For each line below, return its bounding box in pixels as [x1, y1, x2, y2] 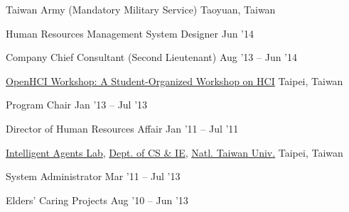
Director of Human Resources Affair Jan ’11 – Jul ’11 [6, 121, 239, 135]
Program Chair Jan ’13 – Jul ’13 [6, 97, 148, 112]
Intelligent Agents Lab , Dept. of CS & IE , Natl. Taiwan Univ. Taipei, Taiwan [6, 145, 343, 160]
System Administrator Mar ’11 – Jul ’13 [6, 169, 181, 184]
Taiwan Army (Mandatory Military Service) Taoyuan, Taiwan [6, 2, 276, 16]
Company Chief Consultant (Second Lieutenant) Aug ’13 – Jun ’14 [6, 50, 298, 65]
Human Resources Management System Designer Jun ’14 [6, 26, 254, 40]
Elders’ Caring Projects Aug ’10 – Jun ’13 [6, 192, 188, 207]
